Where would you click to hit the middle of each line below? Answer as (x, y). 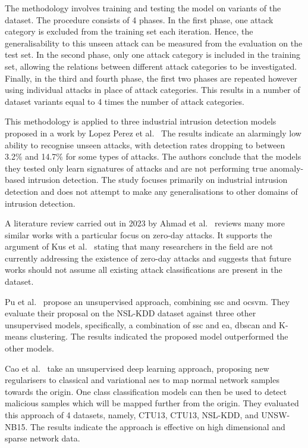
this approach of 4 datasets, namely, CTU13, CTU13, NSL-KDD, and (132, 415)
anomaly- (287, 168)
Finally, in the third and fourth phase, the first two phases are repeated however (151, 78)
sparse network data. (43, 438)
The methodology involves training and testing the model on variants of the (143, 8)
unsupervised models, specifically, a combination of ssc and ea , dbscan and (141, 324)
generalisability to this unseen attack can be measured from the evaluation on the (154, 43)
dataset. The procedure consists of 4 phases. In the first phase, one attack (139, 19)
